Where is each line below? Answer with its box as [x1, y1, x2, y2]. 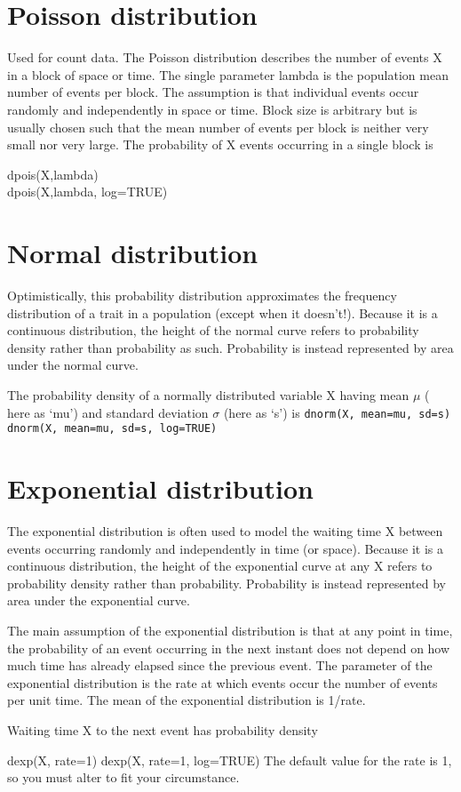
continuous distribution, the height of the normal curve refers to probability [7, 321, 419, 340]
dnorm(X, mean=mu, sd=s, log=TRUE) [7, 422, 218, 436]
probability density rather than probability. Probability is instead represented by [7, 573, 446, 592]
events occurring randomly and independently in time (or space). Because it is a [7, 539, 444, 557]
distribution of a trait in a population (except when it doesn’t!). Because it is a [7, 303, 438, 322]
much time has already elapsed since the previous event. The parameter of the [7, 656, 433, 675]
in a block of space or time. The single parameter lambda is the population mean [7, 65, 449, 84]
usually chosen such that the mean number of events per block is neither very [7, 117, 429, 136]
